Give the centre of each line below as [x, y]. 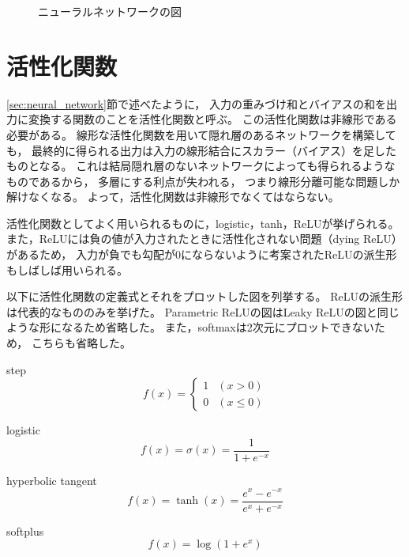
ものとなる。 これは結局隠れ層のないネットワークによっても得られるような [201, 166]
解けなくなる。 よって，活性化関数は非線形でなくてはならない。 [173, 197]
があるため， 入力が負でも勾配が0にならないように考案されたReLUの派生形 [202, 254]
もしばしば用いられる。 [67, 269]
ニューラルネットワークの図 [110, 11]
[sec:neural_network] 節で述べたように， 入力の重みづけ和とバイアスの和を [196, 103]
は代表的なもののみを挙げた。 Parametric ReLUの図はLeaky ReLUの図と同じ [203, 311]
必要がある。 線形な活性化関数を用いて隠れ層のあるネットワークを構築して [201, 134]
